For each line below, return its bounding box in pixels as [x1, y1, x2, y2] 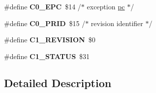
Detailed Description [4, 75, 112, 90]
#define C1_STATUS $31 [4, 51, 90, 61]
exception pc [87, 1, 125, 11]
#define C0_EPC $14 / [4, 1, 81, 11]
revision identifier [91, 18, 143, 28]
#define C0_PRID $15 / [4, 18, 86, 28]
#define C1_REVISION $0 [4, 34, 95, 45]
